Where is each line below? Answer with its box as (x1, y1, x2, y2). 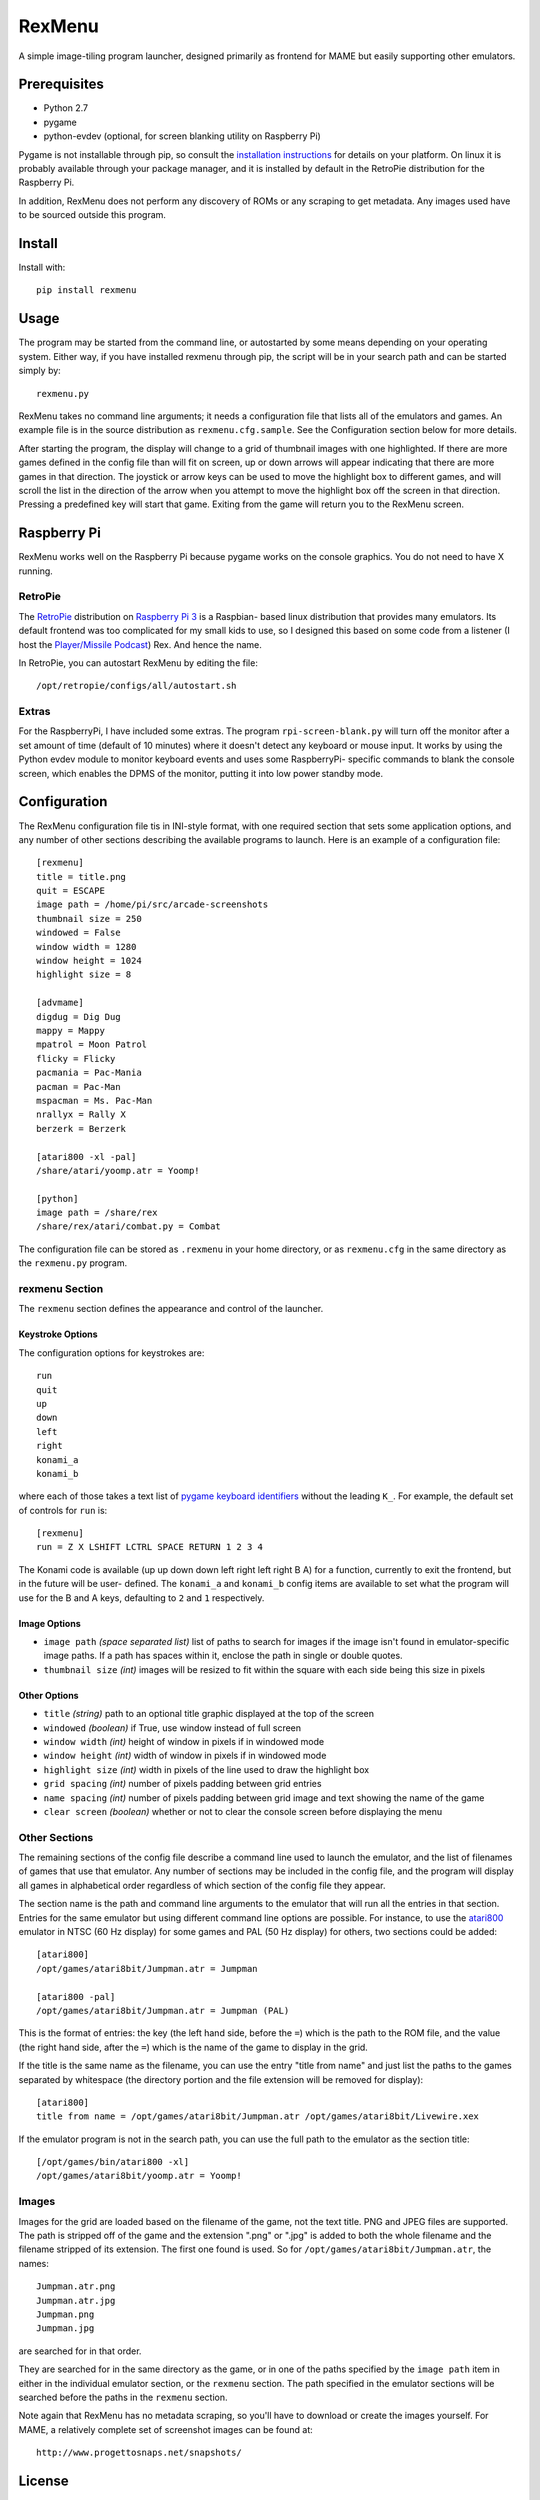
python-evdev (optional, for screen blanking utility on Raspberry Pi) (43, 130, 322, 142)
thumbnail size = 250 (36, 913, 142, 924)
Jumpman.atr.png (36, 2281, 116, 2292)
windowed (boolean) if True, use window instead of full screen (43, 1721, 302, 1734)
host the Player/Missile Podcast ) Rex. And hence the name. (18, 638, 262, 650)
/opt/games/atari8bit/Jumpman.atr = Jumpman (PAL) (36, 2005, 290, 2016)
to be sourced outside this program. (18, 209, 167, 221)
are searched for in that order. (18, 2345, 142, 2357)
